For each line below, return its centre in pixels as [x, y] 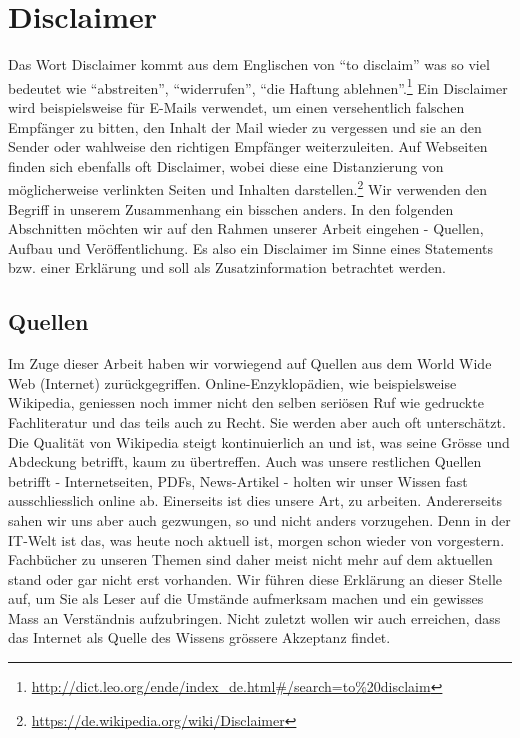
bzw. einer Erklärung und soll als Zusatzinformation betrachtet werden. [227, 267]
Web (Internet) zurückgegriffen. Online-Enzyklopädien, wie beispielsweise [232, 382]
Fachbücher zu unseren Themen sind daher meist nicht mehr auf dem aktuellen [250, 559]
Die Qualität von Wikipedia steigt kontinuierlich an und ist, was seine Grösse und [259, 441]
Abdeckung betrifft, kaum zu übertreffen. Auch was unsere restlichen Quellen [245, 461]
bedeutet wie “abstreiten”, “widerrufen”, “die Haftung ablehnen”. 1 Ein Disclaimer [258, 86]
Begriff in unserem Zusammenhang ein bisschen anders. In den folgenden [231, 208]
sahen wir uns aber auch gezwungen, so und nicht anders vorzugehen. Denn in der [259, 519]
